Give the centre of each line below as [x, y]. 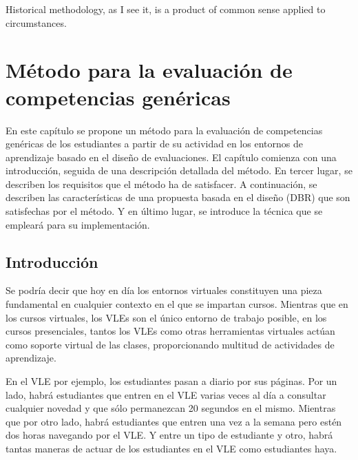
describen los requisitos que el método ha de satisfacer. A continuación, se [161, 184]
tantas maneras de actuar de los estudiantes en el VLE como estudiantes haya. [171, 448]
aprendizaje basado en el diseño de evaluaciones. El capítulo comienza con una [171, 157]
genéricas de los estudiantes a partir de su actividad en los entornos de [154, 144]
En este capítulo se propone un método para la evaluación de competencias [164, 130]
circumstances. [36, 22]
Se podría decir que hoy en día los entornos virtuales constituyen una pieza [164, 290]
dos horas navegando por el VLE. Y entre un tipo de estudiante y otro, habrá [169, 435]
